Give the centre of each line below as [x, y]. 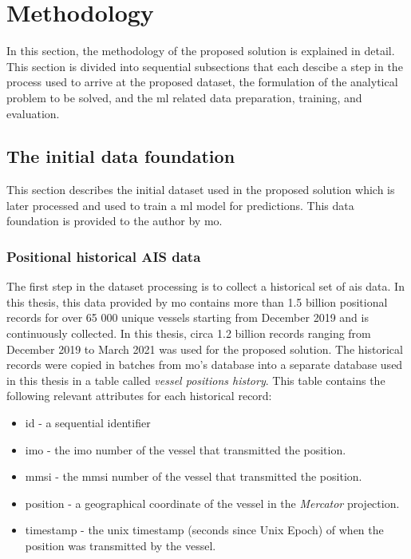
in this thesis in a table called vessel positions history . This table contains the [196, 380]
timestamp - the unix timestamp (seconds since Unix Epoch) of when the [204, 530]
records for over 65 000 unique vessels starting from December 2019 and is [188, 317]
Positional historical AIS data [104, 256]
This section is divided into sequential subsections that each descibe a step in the [205, 66]
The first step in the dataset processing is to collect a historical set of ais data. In [205, 286]
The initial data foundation [121, 156]
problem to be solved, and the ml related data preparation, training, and [184, 97]
